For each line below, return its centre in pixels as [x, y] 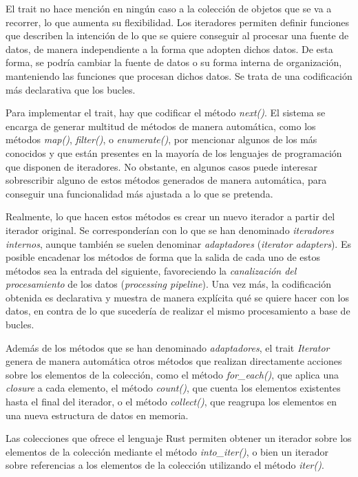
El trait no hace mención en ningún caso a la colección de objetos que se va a [169, 8]
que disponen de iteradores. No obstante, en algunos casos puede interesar [161, 166]
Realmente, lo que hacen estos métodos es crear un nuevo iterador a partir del [170, 216]
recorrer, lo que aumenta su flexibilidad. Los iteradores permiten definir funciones [178, 22]
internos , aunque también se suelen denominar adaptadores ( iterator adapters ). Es [178, 243]
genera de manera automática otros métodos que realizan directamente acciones [174, 361]
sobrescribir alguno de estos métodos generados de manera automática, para [166, 180]
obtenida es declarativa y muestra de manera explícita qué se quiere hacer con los [177, 297]
